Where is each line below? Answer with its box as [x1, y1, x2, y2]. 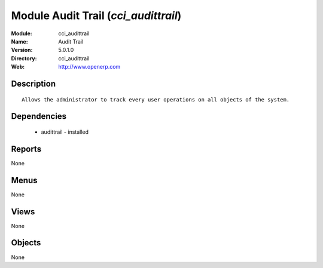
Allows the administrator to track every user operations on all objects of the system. [22, 96, 290, 103]
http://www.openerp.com [58, 63, 121, 70]
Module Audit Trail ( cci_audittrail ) [11, 9, 182, 22]
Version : [11, 47, 33, 54]
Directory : [11, 54, 37, 62]
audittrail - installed [41, 128, 89, 135]
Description [11, 78, 56, 89]
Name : [11, 38, 28, 45]
